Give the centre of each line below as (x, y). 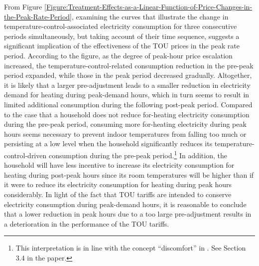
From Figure (23, 6)
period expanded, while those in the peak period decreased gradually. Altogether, (128, 75)
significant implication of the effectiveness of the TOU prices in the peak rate (122, 46)
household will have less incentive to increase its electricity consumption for (119, 165)
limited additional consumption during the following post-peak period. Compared (128, 104)
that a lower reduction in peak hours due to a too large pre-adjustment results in (128, 214)
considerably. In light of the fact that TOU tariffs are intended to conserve (118, 194)
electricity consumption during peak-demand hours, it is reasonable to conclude (125, 204)
